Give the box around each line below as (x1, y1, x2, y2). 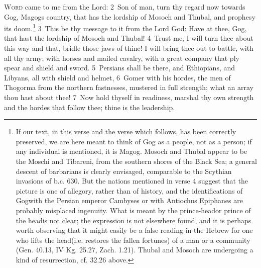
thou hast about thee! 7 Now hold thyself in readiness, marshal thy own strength (4, 92, 254, 102)
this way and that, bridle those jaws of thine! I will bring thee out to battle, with (4, 43, 253, 53)
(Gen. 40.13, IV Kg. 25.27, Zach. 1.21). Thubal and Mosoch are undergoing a (16, 244, 253, 255)
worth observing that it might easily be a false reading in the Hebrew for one (16, 225, 253, 235)
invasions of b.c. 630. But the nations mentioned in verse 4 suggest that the (16, 175, 248, 186)
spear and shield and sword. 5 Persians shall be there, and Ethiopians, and (4, 62, 235, 73)
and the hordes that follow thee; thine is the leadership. (4, 102, 175, 112)
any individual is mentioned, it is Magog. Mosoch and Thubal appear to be (16, 146, 247, 156)
